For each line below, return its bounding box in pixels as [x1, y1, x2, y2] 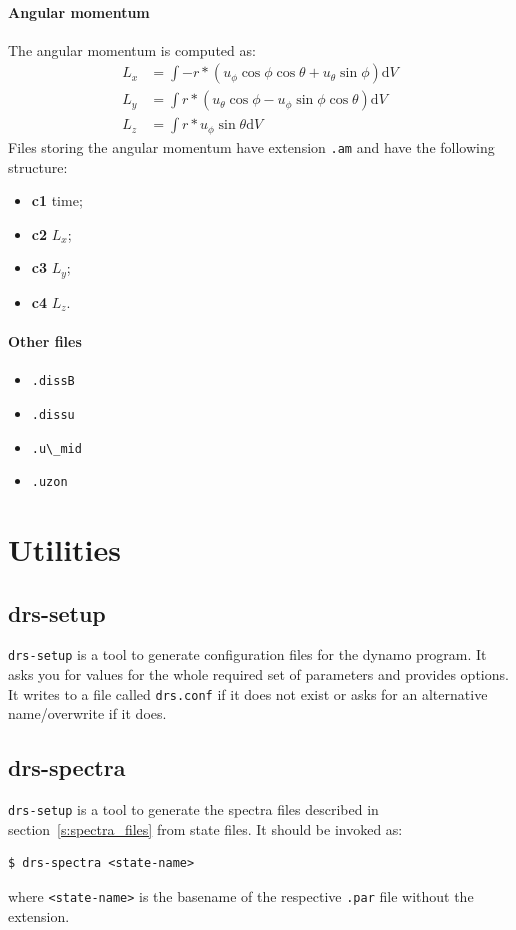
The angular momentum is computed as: [8, 39, 256, 60]
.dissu [31, 407, 75, 422]
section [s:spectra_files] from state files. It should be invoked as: [8, 818, 403, 839]
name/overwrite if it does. [8, 703, 167, 724]
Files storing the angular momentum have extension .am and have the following [8, 136, 495, 157]
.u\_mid [31, 441, 82, 456]
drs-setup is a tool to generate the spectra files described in [8, 799, 379, 820]
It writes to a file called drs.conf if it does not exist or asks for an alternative [8, 683, 488, 704]
